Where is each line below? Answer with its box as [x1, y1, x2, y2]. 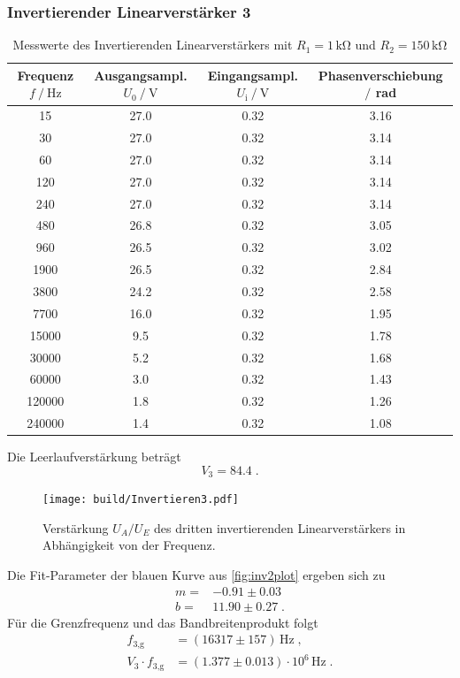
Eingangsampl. [207, 65, 299, 84]
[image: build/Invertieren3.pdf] [42, 493, 239, 507]
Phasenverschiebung [318, 65, 443, 84]
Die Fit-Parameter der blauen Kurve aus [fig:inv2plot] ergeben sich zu [7, 566, 386, 584]
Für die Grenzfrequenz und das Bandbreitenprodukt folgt [7, 613, 318, 631]
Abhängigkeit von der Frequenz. [42, 536, 216, 554]
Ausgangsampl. [94, 65, 188, 84]
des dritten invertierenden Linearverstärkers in [154, 518, 406, 537]
